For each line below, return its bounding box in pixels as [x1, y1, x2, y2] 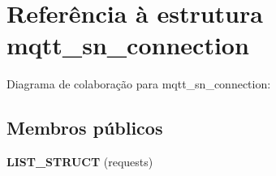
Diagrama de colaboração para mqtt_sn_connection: [6, 75, 271, 92]
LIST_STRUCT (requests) [6, 153, 153, 170]
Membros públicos [6, 115, 163, 140]
